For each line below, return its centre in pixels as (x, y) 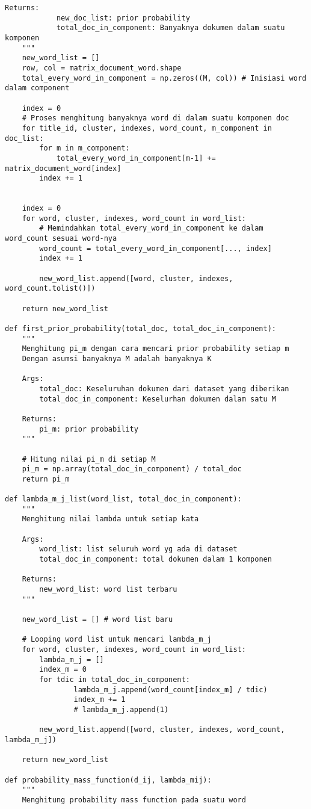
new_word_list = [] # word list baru (97, 620)
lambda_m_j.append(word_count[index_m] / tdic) (171, 690)
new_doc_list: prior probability (123, 18)
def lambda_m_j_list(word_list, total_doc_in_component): (123, 499)
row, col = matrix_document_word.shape (102, 68)
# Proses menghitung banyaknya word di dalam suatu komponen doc (155, 118)
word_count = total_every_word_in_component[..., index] (155, 248)
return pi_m (46, 479)
